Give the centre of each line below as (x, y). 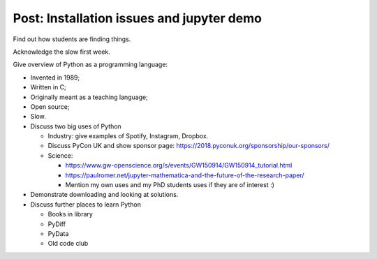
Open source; (50, 106)
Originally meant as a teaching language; (89, 97)
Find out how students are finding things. (72, 39)
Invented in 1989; (55, 77)
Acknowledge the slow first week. (62, 52)
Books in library (71, 214)
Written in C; (48, 87)
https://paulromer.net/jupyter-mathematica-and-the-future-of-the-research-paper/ (185, 175)
